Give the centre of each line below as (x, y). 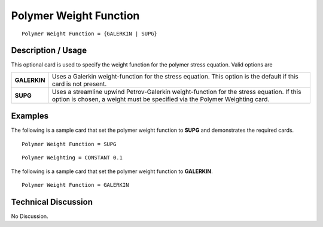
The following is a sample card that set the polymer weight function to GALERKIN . (112, 171)
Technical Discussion (52, 202)
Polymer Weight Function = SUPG (69, 144)
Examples (30, 116)
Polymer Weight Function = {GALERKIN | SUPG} (90, 34)
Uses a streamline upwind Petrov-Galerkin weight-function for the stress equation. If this (176, 92)
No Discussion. (30, 216)
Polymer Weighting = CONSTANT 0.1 (72, 158)
